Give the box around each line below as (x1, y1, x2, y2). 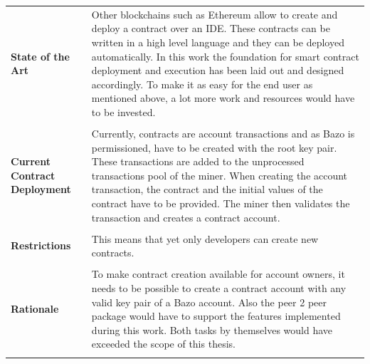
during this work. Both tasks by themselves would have (91, 322, 333, 337)
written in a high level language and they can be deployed (91, 34, 344, 49)
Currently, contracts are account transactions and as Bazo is (91, 126, 355, 140)
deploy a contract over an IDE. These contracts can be (91, 21, 330, 36)
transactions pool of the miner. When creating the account (91, 167, 348, 182)
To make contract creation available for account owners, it (91, 266, 345, 281)
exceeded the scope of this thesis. (91, 336, 236, 351)
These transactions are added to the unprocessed (91, 154, 305, 169)
